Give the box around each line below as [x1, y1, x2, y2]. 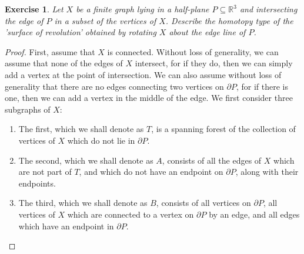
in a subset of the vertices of [54, 14, 156, 26]
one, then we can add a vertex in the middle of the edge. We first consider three [5, 92, 293, 104]
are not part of [18, 165, 72, 178]
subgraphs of [5, 103, 51, 115]
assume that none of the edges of [5, 57, 123, 69]
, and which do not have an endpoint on [79, 165, 223, 178]
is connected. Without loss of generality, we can [107, 45, 279, 57]
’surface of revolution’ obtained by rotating [5, 26, 156, 38]
